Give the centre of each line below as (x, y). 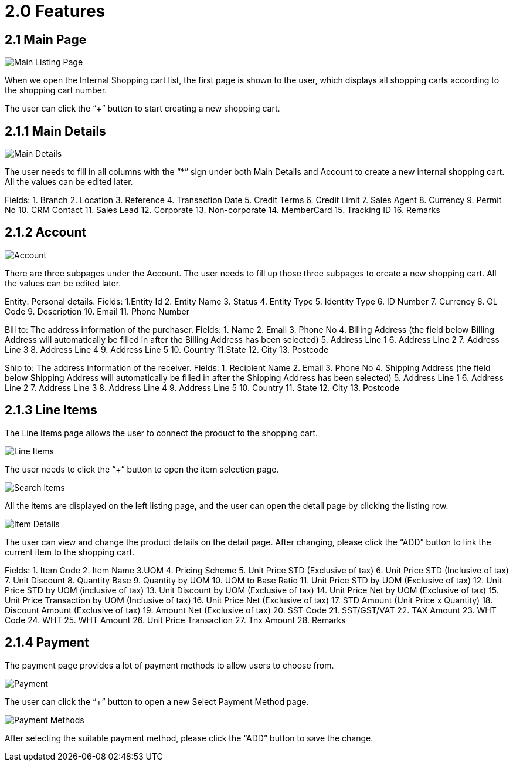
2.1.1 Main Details (55, 131)
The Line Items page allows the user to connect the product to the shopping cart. (162, 433)
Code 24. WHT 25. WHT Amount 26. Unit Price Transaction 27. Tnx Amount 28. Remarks (175, 620)
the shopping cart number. (56, 90)
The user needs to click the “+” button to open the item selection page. (142, 469)
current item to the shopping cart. (70, 552)
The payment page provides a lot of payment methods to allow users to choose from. (169, 665)
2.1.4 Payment (47, 643)
